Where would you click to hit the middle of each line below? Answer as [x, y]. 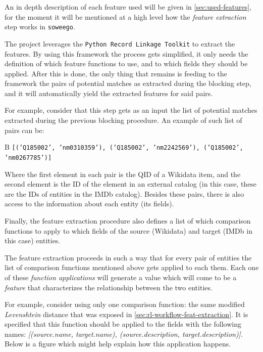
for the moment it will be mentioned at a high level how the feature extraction [125, 16]
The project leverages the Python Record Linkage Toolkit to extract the [120, 43]
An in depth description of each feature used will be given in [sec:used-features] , [128, 7]
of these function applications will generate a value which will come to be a [121, 277]
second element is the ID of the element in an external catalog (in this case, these [131, 184]
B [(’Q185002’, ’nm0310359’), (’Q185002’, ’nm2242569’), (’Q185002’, [124, 147]
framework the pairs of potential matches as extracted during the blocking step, [128, 83]
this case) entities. [33, 240]
